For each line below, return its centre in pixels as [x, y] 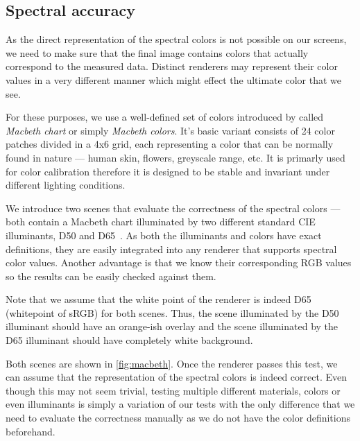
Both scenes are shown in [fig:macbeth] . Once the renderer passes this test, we [172, 363]
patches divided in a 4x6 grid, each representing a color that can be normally [170, 144]
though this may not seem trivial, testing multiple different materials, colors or [173, 390]
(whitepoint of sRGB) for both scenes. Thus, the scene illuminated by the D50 [172, 312]
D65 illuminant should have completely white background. [129, 340]
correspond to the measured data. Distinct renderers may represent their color [172, 66]
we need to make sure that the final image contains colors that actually [157, 52]
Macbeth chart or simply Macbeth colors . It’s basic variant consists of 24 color [170, 130]
